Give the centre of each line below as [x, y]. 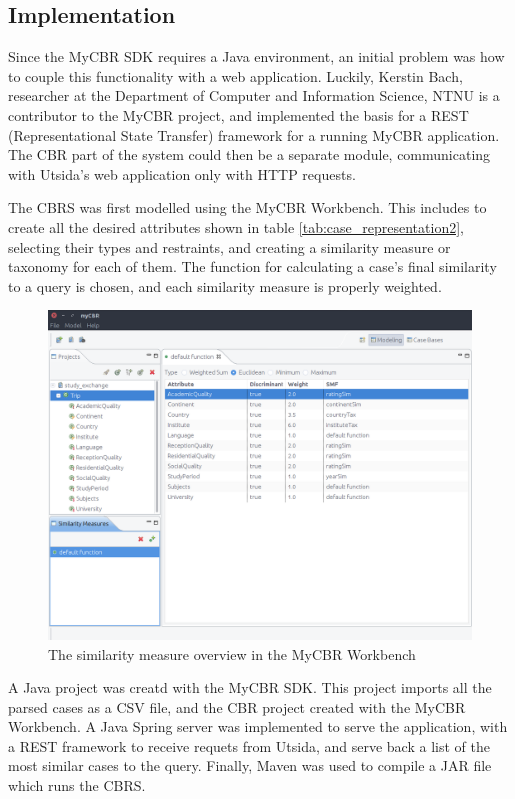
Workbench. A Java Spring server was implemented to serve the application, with [258, 726]
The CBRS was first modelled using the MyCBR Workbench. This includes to [247, 207]
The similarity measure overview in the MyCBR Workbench [232, 653]
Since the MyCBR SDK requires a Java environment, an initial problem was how [256, 56]
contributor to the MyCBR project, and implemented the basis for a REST [238, 114]
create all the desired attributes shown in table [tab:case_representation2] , [236, 226]
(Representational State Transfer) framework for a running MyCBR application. [254, 134]
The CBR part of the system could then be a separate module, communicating [249, 154]
